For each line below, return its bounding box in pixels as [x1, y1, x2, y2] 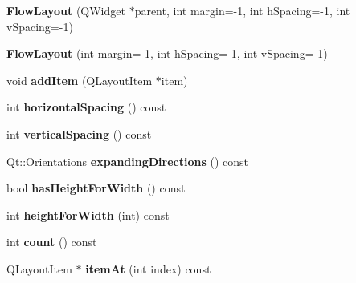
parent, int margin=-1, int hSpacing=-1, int [134, 2, 350, 18]
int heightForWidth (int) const [6, 206, 170, 223]
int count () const [6, 233, 97, 250]
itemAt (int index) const [85, 260, 211, 277]
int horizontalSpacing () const [6, 99, 166, 115]
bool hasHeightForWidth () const [6, 180, 186, 196]
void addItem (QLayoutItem [6, 71, 153, 88]
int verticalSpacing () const [6, 125, 152, 142]
